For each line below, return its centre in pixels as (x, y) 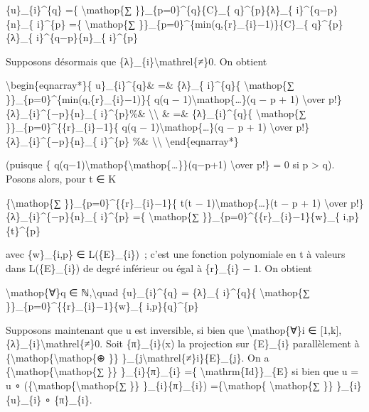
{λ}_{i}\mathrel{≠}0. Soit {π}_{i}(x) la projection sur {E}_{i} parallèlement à (183, 343)
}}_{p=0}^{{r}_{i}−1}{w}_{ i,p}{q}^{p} (102, 306)
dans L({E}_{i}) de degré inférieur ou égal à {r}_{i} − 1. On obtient (159, 267)
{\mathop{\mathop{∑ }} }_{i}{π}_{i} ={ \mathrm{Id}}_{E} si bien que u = (182, 371)
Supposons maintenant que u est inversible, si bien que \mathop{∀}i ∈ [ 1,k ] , (174, 329)
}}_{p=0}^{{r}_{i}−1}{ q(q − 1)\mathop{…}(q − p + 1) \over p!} (158, 127)
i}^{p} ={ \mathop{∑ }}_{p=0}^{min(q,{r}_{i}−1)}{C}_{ (172, 23)
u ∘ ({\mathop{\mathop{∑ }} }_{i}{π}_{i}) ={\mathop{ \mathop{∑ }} (170, 385)
